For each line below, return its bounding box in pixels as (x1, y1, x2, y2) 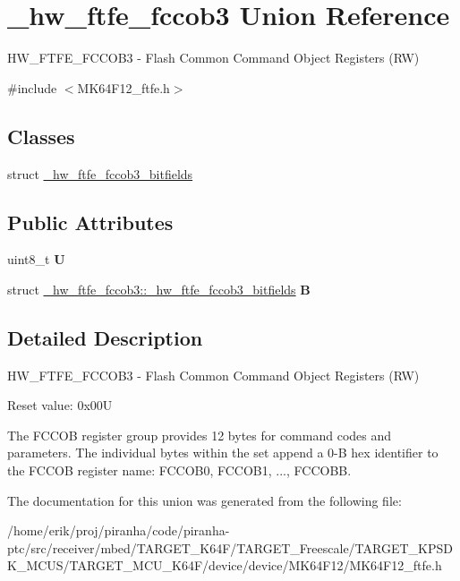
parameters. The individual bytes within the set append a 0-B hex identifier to (7, 443, 439, 462)
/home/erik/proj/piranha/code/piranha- (7, 521, 230, 540)
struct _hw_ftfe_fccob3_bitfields (7, 164, 193, 183)
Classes (7, 122, 75, 150)
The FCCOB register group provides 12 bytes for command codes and (7, 425, 392, 444)
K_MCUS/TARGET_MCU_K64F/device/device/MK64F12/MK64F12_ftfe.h (7, 556, 442, 575)
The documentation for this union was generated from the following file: (7, 491, 402, 509)
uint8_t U (7, 250, 65, 269)
